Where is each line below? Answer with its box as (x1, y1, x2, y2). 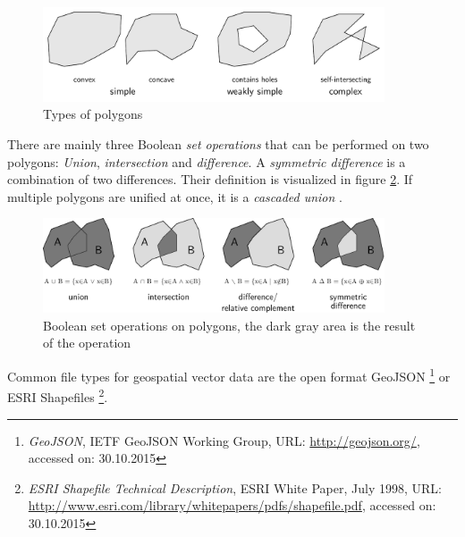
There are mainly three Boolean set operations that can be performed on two (7, 135, 429, 154)
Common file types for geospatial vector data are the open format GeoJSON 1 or (7, 365, 451, 385)
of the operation (43, 333, 131, 352)
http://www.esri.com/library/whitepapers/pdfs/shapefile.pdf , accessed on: (28, 496, 436, 515)
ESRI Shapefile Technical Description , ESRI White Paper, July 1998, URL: (28, 478, 442, 497)
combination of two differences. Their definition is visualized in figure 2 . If (7, 170, 413, 189)
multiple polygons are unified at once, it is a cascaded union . (7, 187, 342, 206)
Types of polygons (43, 105, 143, 123)
